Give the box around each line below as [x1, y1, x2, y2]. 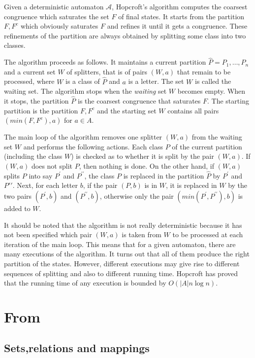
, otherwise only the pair [99, 190, 174, 201]
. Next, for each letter [12, 180, 78, 190]
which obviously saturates [20, 21, 98, 31]
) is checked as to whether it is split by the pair [71, 151, 214, 161]
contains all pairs [167, 105, 219, 115]
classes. [4, 40, 26, 50]
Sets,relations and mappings [4, 340, 150, 356]
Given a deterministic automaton [4, 1, 104, 11]
